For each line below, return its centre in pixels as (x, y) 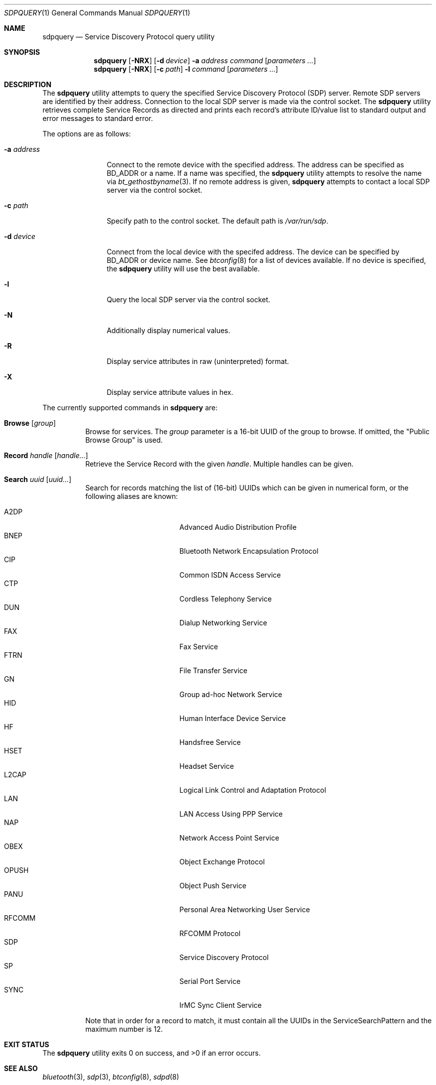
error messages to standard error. (98, 118)
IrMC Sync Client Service (220, 1005)
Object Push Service (213, 886)
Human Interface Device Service (233, 718)
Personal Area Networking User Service (245, 909)
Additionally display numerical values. (168, 330)
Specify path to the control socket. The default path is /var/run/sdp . (218, 221)
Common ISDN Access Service (230, 575)
